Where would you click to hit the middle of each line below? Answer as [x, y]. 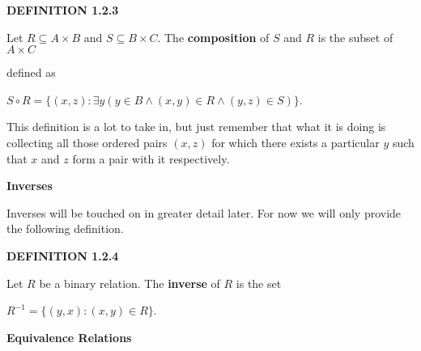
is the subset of [355, 37]
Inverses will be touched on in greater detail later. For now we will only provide [204, 212]
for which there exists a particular [296, 142]
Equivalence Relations [69, 337]
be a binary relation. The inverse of [130, 283]
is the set [259, 283]
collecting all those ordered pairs [87, 142]
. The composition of [213, 37]
